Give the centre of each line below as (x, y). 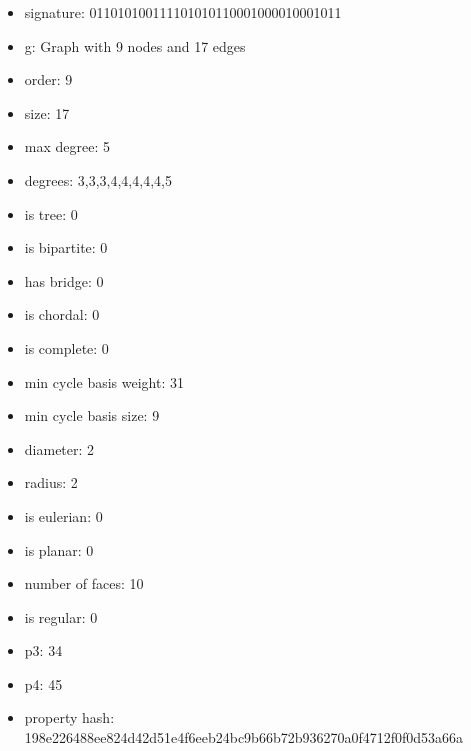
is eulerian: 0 (63, 515)
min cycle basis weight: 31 (104, 381)
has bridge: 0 (64, 280)
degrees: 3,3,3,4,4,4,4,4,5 (98, 179)
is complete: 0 (66, 347)
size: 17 (47, 112)
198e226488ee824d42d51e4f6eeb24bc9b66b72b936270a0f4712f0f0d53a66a (244, 737)
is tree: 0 (51, 213)
